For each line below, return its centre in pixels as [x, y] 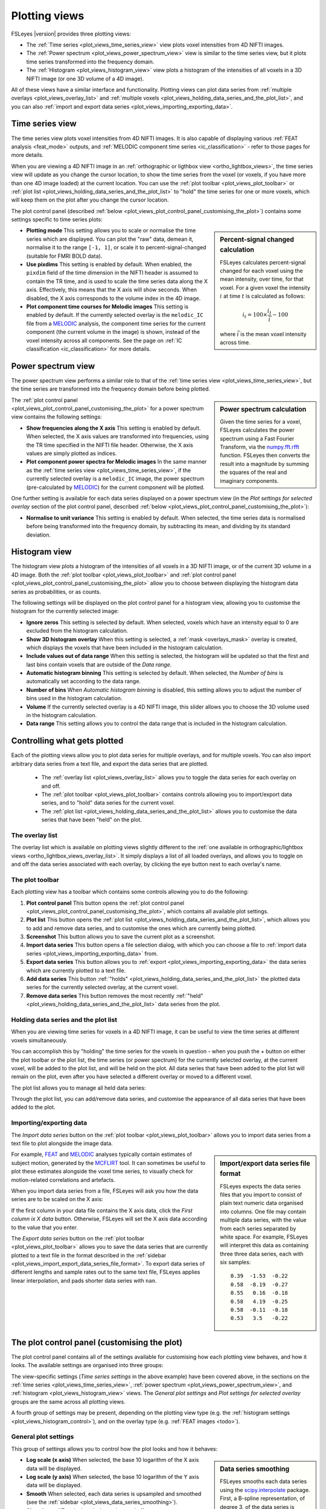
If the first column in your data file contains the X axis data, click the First [102, 1210]
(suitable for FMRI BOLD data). [64, 256]
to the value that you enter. [45, 1227]
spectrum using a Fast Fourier [257, 438]
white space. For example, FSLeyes [264, 1237]
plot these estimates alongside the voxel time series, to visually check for [102, 1172]
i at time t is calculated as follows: [263, 296]
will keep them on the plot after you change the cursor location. [90, 200]
